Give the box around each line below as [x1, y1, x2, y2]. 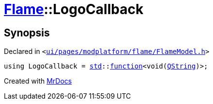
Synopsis [4, 26, 50, 39]
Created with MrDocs [4, 77, 72, 86]
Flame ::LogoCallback [4, 1, 144, 17]
